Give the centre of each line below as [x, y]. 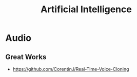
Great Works [26, 57]
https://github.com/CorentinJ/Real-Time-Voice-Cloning [71, 69]
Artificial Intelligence [86, 9]
